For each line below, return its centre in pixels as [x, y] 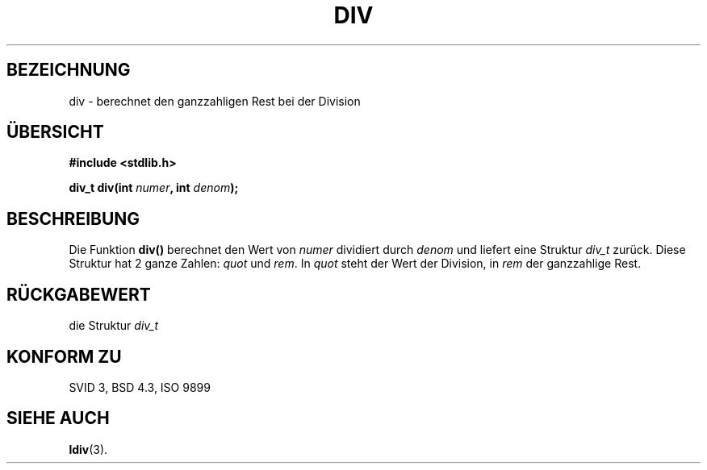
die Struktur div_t [114, 326]
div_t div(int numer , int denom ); [154, 188]
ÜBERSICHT [55, 132]
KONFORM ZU [64, 356]
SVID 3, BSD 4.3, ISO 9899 [140, 387]
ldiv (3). [88, 449]
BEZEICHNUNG [69, 70]
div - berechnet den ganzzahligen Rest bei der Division [215, 101]
